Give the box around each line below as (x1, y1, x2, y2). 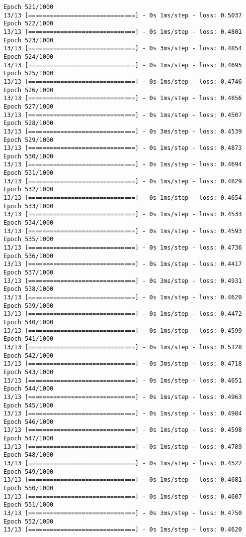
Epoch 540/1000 (3, 318, 54, 326)
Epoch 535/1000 (3, 236, 54, 243)
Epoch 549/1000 (3, 468, 54, 475)
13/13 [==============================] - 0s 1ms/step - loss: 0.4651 (3, 377, 242, 384)
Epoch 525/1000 (3, 70, 54, 77)
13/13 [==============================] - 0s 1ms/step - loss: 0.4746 (3, 78, 242, 85)
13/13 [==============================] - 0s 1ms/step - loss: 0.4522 (3, 460, 242, 467)
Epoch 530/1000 (3, 152, 54, 160)
